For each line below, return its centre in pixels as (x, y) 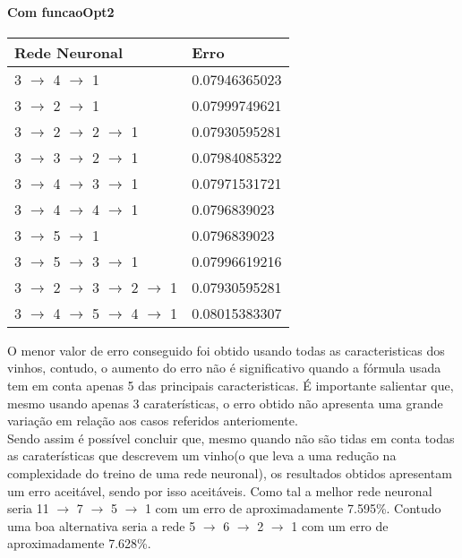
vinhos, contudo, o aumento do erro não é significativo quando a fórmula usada (224, 368)
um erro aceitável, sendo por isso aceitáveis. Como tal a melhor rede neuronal (220, 490)
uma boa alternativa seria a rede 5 (102, 525)
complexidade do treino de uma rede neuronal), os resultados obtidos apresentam (230, 472)
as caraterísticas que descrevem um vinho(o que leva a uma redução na (202, 455)
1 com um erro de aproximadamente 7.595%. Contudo (293, 508)
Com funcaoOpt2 (61, 11)
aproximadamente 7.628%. (79, 543)
